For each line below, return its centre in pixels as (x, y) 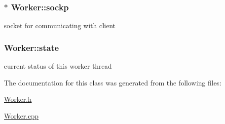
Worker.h (18, 99)
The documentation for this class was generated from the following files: (113, 82)
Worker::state (32, 47)
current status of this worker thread (58, 66)
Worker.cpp (21, 115)
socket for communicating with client (60, 25)
